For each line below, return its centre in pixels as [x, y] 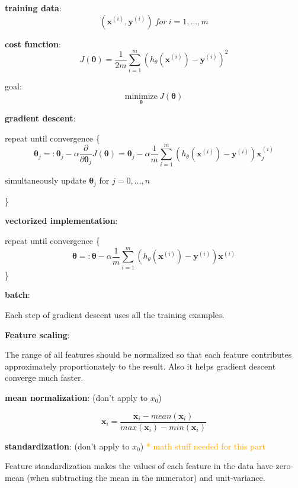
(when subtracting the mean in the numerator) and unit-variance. [146, 477]
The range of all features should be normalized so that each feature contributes [148, 354]
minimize [141, 96]
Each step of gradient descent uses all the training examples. [115, 314]
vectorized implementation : [61, 221]
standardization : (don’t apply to [67, 446]
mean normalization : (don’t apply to [76, 397]
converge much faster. [44, 378]
